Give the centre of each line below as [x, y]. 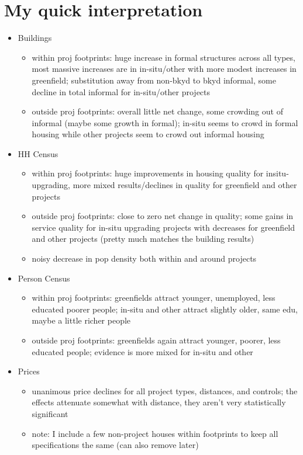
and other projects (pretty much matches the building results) [143, 239]
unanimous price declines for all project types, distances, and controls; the [165, 390]
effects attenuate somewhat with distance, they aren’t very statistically [159, 402]
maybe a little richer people [81, 320]
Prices [29, 371]
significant [50, 413]
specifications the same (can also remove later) [115, 445]
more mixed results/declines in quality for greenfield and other [185, 185]
